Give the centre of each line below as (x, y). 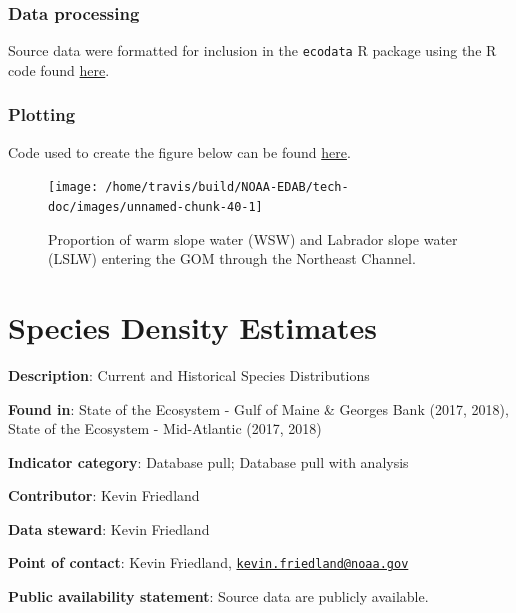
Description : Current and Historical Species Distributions (189, 374)
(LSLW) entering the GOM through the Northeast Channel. (232, 258)
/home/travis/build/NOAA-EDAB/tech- (227, 187)
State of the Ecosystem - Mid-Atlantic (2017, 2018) (165, 428)
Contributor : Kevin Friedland (104, 495)
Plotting (42, 114)
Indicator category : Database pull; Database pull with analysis (208, 461)
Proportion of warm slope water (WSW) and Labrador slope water (253, 238)
